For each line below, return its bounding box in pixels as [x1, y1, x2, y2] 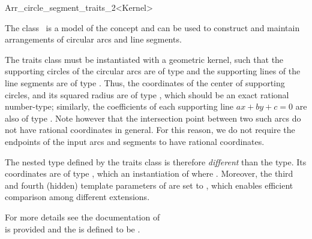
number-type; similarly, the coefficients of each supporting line [5, 100, 234, 113]
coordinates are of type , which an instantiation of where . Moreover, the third [5, 167, 293, 180]
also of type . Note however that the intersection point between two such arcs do [5, 111, 301, 124]
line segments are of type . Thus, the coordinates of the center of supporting [5, 76, 285, 89]
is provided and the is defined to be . [5, 222, 140, 235]
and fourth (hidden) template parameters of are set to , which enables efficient [5, 179, 293, 191]
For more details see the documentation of [5, 210, 160, 223]
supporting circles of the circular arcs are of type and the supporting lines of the [5, 65, 301, 77]
